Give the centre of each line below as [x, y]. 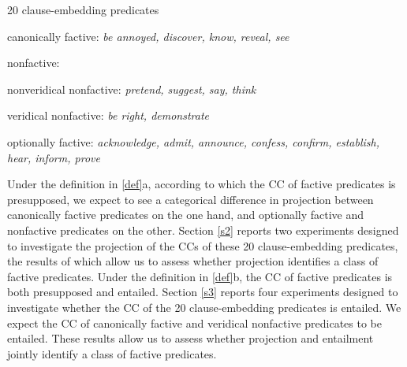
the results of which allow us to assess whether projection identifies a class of [193, 261]
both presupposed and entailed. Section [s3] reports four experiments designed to [203, 292]
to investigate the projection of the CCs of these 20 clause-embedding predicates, [203, 245]
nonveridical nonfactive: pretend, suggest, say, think [132, 89]
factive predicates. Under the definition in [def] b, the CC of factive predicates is [200, 276]
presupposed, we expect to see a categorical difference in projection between [190, 199]
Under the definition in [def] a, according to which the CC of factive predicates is [202, 184]
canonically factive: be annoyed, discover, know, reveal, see [148, 36]
